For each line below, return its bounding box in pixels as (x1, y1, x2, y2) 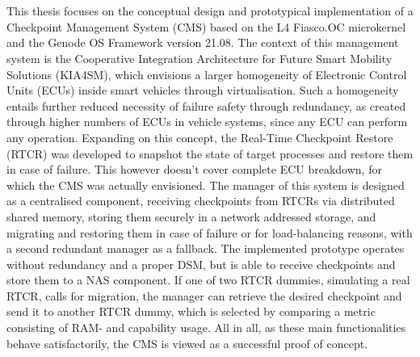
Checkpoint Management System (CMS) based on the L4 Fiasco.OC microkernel (6, 18, 406, 35)
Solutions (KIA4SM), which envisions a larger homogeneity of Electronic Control (6, 65, 407, 82)
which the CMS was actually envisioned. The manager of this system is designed (6, 176, 405, 193)
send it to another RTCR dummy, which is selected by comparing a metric (6, 303, 376, 320)
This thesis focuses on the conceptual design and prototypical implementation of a (6, 2, 414, 19)
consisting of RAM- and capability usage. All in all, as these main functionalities (6, 319, 406, 336)
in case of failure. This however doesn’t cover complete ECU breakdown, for (6, 161, 382, 178)
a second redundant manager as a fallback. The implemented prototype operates (6, 240, 405, 257)
